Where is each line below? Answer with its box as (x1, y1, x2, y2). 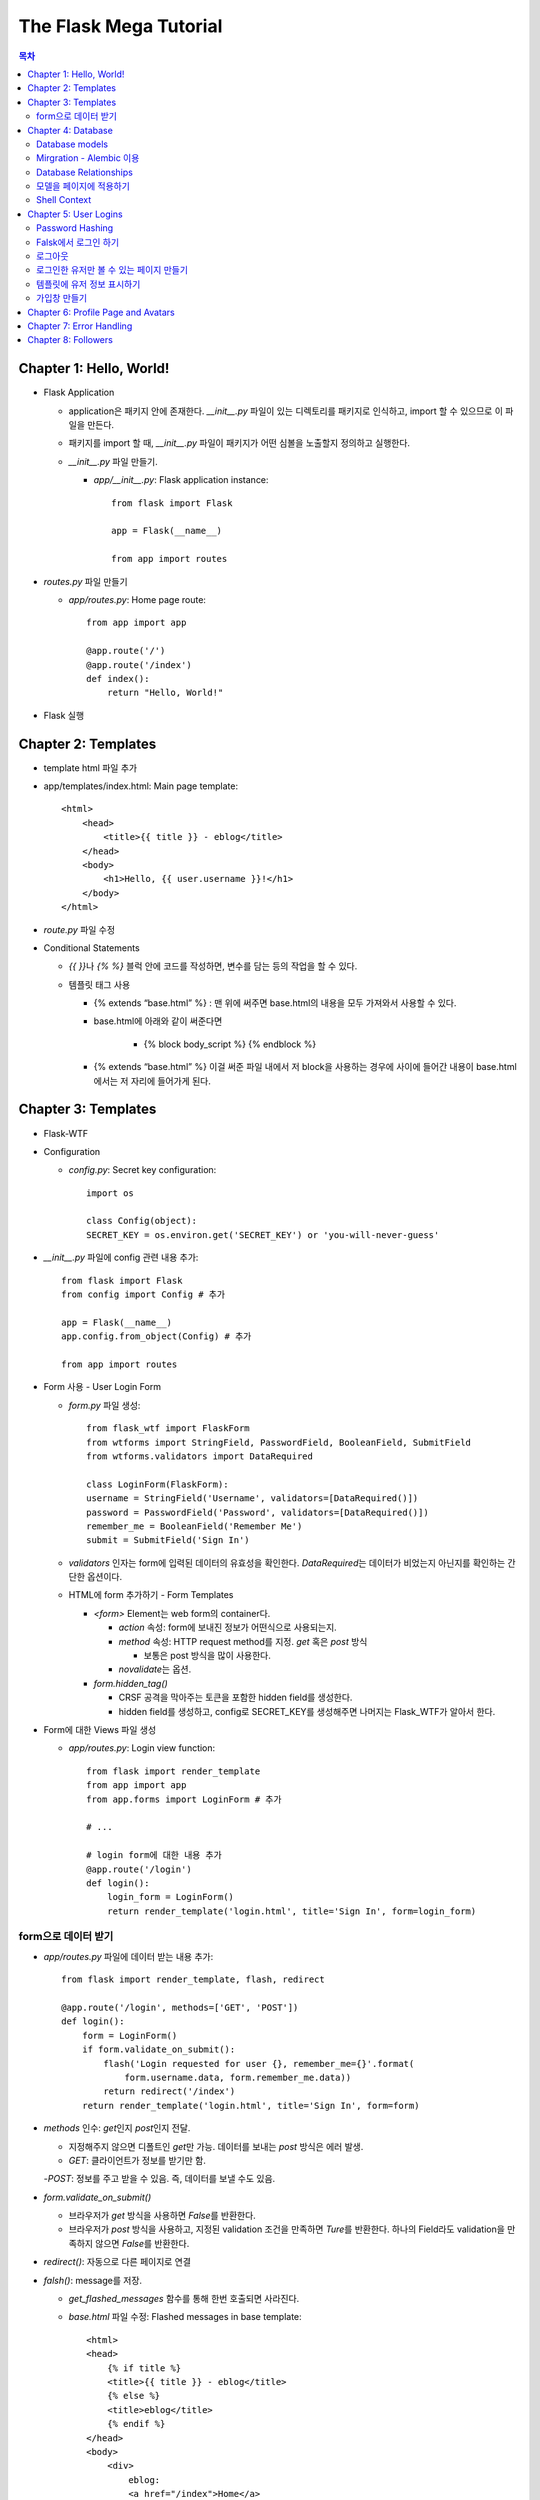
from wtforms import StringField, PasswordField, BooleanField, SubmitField (86, 1436, 472, 1448)
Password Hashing (36, 222, 114, 234)
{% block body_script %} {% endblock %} (143, 1038, 317, 1050)
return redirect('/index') (103, 2086, 236, 2097)
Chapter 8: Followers (27, 334, 114, 346)
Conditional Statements (43, 941, 140, 954)
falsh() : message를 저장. (43, 2274, 143, 2286)
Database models (36, 138, 109, 150)
